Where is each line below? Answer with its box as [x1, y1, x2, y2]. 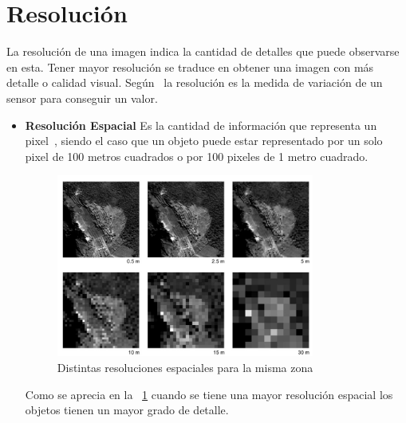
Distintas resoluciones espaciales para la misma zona [57, 358, 313, 375]
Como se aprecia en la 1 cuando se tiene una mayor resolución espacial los [25, 386, 393, 402]
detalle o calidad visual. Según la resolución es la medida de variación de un [6, 74, 383, 91]
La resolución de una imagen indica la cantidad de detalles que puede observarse [6, 43, 400, 60]
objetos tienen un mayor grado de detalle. [25, 401, 229, 418]
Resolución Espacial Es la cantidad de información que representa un [25, 116, 377, 133]
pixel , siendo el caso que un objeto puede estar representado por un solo [25, 132, 383, 149]
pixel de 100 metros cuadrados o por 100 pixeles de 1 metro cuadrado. [25, 147, 369, 164]
